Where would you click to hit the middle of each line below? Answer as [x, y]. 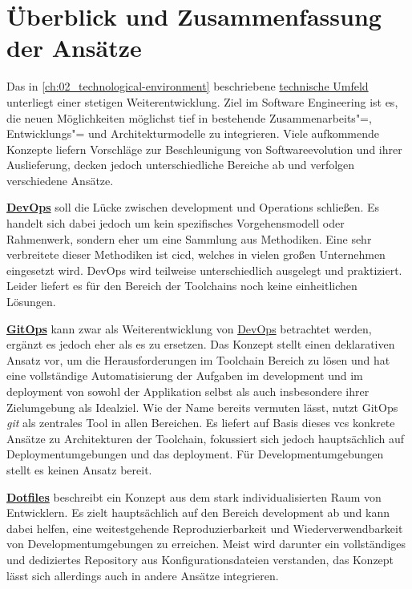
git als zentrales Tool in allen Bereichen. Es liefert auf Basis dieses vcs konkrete [201, 423]
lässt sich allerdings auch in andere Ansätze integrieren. [143, 575]
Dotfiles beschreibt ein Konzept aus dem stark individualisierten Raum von [194, 496]
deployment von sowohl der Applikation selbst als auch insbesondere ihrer [188, 391]
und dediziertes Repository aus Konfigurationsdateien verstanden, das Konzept [200, 559]
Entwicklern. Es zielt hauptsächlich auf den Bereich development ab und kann [198, 512]
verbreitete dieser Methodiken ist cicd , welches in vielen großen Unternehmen [196, 254]
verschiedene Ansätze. [60, 180]
